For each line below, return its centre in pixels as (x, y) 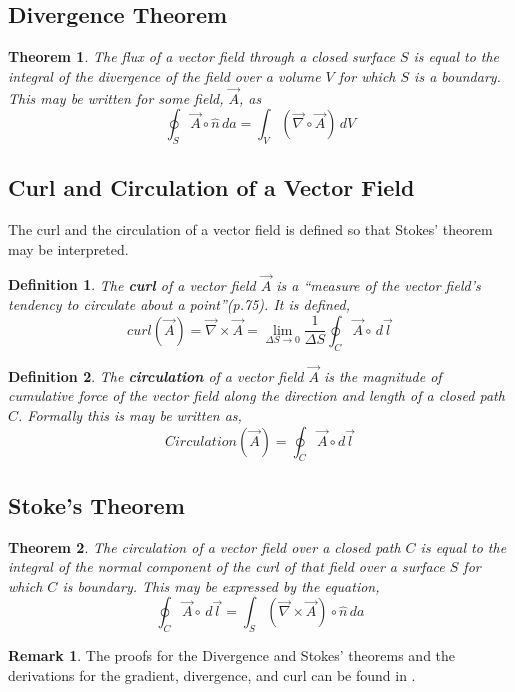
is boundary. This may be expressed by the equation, (221, 585)
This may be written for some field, (116, 97)
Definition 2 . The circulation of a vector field (156, 375)
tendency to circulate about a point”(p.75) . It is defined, (179, 304)
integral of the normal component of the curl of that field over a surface (226, 566)
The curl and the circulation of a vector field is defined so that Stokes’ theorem (250, 229)
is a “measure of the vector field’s (378, 284)
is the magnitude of (382, 375)
